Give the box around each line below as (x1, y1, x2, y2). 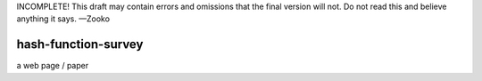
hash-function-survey (16, 36, 144, 53)
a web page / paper (16, 61, 89, 71)
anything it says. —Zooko (16, 13, 111, 24)
